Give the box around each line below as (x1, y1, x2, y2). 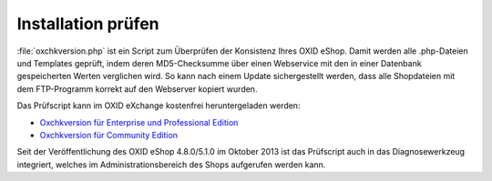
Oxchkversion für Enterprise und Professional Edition (39, 116, 239, 127)
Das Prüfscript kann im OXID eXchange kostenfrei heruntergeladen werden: (16, 100, 301, 111)
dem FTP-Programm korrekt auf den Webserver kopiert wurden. (16, 83, 258, 95)
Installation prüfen (16, 14, 159, 34)
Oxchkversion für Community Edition (39, 129, 178, 140)
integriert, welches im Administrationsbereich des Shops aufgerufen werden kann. (16, 159, 326, 170)
